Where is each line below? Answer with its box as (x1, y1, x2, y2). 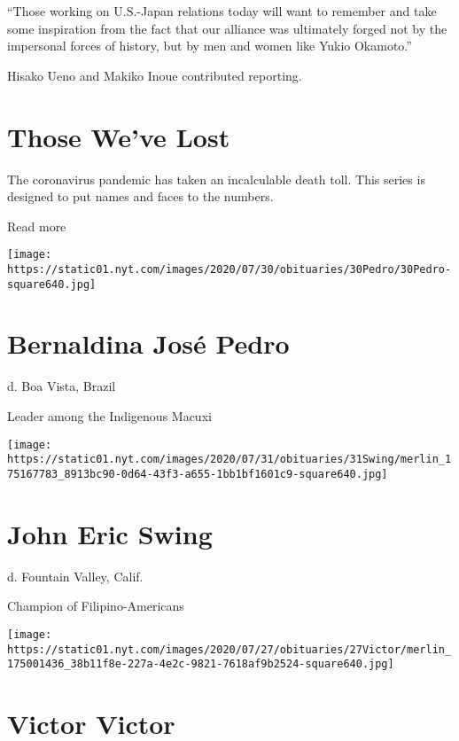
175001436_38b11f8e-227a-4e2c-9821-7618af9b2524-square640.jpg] (7, 658, 394, 671)
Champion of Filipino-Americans (7, 597, 184, 615)
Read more (7, 216, 66, 235)
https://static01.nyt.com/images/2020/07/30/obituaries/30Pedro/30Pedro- (7, 262, 452, 276)
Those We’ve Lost (7, 118, 230, 154)
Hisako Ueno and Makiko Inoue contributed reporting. (7, 66, 302, 84)
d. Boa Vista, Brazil (7, 377, 116, 395)
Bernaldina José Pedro (7, 325, 290, 362)
